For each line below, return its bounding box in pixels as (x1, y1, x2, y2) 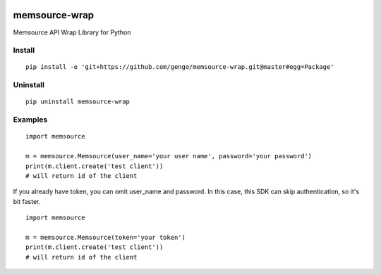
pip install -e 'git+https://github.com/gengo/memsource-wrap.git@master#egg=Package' (25, 63, 334, 71)
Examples (13, 115, 48, 124)
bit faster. (13, 197, 41, 205)
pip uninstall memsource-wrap (25, 98, 131, 105)
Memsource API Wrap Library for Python (13, 28, 131, 37)
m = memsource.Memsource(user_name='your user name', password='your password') (25, 152, 313, 160)
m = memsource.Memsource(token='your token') (25, 233, 186, 241)
